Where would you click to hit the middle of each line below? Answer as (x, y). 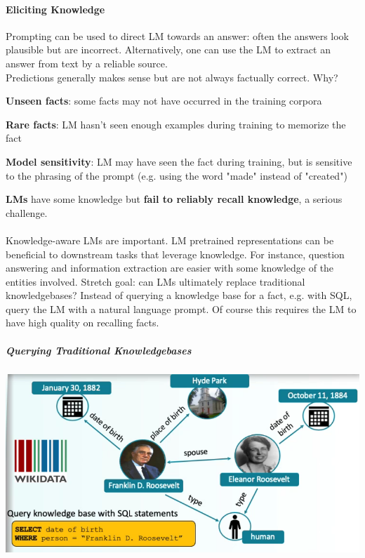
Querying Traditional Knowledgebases (99, 350)
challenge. (27, 212)
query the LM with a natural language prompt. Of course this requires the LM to (181, 308)
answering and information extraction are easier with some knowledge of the (170, 268)
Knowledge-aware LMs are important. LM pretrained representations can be (170, 240)
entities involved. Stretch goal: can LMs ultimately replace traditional (155, 281)
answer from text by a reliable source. (87, 63)
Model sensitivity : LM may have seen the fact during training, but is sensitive (179, 161)
